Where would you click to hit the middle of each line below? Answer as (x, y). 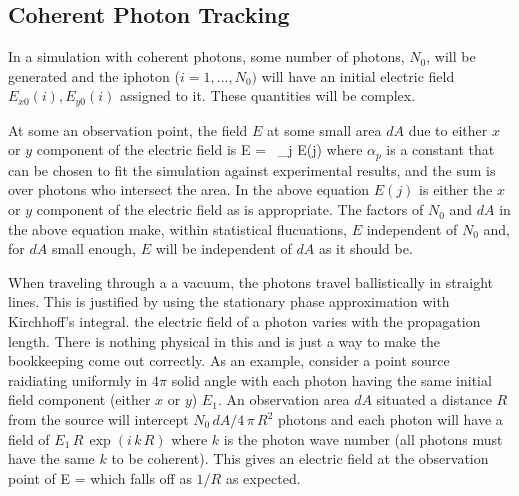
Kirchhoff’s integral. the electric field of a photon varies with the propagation (244, 321)
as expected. (263, 477)
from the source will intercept (98, 419)
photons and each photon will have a (390, 419)
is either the (456, 189)
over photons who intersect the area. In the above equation (189, 189)
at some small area (324, 129)
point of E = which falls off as (100, 477)
